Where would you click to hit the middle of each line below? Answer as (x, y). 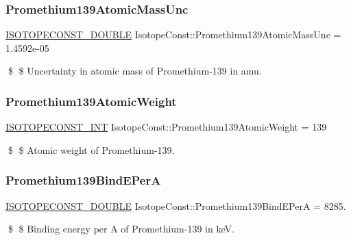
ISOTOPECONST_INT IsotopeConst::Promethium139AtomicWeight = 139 (166, 127)
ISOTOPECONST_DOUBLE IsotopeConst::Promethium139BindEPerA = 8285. (176, 205)
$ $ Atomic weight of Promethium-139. (91, 149)
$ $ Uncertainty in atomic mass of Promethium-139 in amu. (135, 71)
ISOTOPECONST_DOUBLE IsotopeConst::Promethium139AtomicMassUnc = (173, 35)
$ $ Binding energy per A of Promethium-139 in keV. (121, 229)
